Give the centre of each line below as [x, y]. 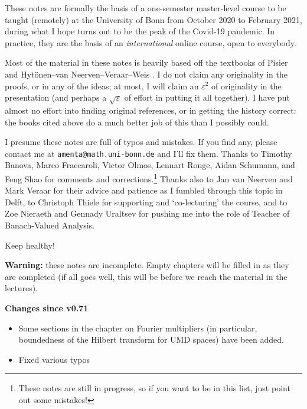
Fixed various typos [54, 359]
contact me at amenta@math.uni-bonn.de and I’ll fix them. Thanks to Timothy [148, 153]
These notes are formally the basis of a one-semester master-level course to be [146, 8]
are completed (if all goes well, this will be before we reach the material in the [146, 276]
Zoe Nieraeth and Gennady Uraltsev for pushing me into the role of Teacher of [147, 213]
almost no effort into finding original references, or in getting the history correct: [151, 110]
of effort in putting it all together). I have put [207, 97]
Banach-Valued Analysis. [50, 225]
